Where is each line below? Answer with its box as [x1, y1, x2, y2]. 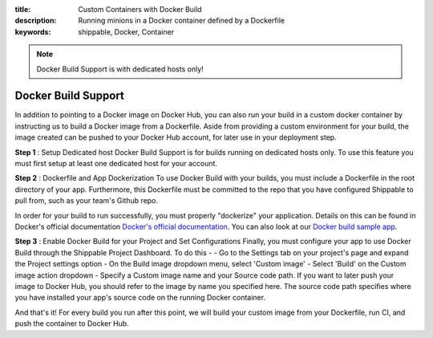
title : [14, 5, 31, 14]
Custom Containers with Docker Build [78, 5, 202, 14]
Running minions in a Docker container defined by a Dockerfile [78, 16, 285, 26]
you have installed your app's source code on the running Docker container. [14, 293, 266, 303]
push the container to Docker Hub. [14, 319, 129, 328]
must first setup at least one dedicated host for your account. [14, 159, 218, 169]
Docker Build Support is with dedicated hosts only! [36, 64, 204, 74]
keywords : [14, 26, 51, 36]
